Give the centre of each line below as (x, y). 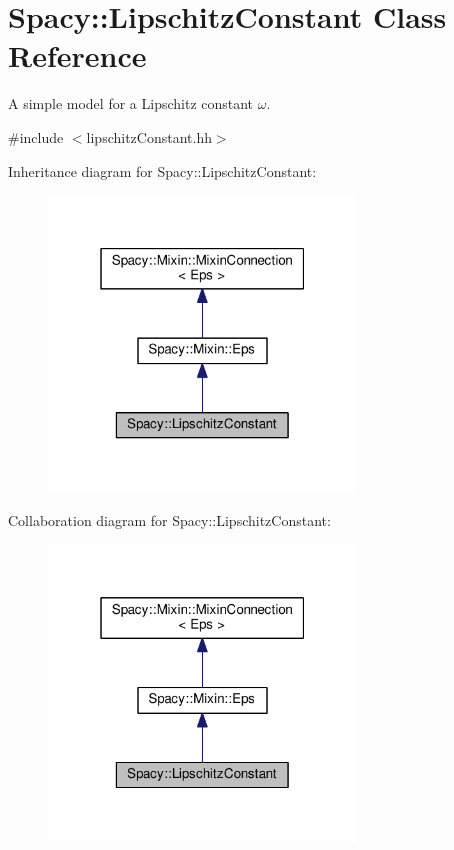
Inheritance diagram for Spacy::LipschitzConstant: (162, 170)
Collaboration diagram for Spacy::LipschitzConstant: (169, 519)
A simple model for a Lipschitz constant (131, 103)
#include (36, 136)
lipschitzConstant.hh (149, 136)
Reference (77, 55)
